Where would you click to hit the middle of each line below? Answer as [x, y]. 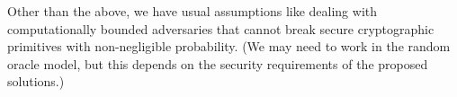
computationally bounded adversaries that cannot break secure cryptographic [221, 28]
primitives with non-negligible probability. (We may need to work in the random [229, 46]
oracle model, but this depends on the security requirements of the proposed [218, 63]
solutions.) [36, 81]
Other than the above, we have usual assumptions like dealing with [193, 11]
